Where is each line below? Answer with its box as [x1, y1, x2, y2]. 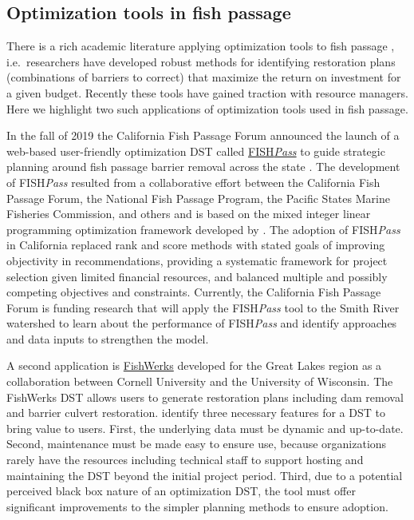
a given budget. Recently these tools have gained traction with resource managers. [6, 84, 408, 101]
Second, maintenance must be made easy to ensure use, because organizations [6, 435, 387, 452]
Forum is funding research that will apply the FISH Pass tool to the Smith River [6, 299, 400, 316]
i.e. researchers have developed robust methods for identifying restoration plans [6, 53, 396, 69]
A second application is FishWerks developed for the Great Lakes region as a [6, 357, 382, 374]
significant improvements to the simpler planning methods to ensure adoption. [6, 498, 388, 514]
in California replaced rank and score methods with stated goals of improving [6, 236, 385, 253]
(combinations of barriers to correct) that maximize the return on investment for [6, 69, 401, 85]
